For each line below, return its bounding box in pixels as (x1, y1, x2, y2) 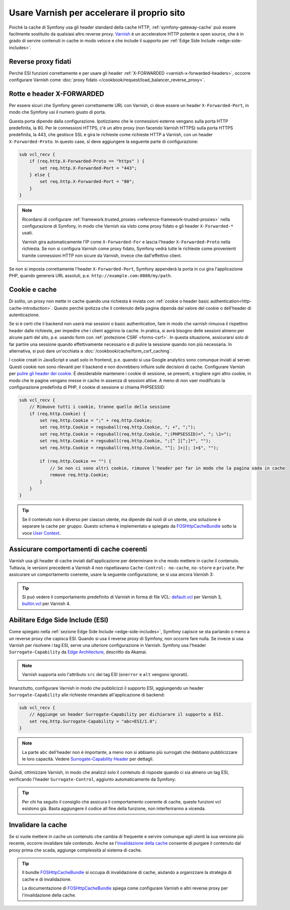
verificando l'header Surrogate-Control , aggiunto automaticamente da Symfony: (9, 776, 177, 782)
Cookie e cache (9, 285, 57, 294)
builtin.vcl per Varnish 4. (22, 601, 71, 607)
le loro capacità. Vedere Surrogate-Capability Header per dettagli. (22, 756, 154, 762)
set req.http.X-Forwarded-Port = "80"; (39, 179, 134, 184)
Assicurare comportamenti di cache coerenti (9, 545, 147, 553)
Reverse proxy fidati (9, 57, 71, 66)
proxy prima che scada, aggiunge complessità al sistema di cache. (9, 847, 143, 853)
